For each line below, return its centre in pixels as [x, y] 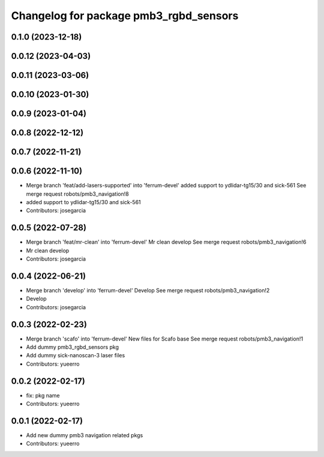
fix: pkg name [43, 395]
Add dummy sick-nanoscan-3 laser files [76, 356]
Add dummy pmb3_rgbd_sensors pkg [73, 347]
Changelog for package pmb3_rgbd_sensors [125, 16]
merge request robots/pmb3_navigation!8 [77, 194]
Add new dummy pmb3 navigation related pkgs [85, 435]
